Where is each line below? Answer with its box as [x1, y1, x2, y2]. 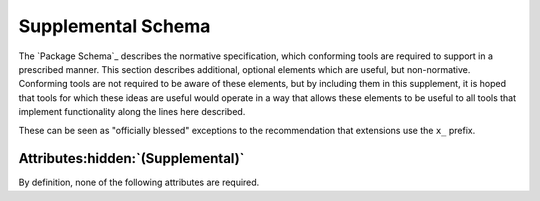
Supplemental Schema [18, 15, 211, 37]
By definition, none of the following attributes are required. [18, 176, 260, 189]
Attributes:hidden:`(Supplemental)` [18, 150, 245, 167]
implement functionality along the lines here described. [18, 106, 246, 118]
